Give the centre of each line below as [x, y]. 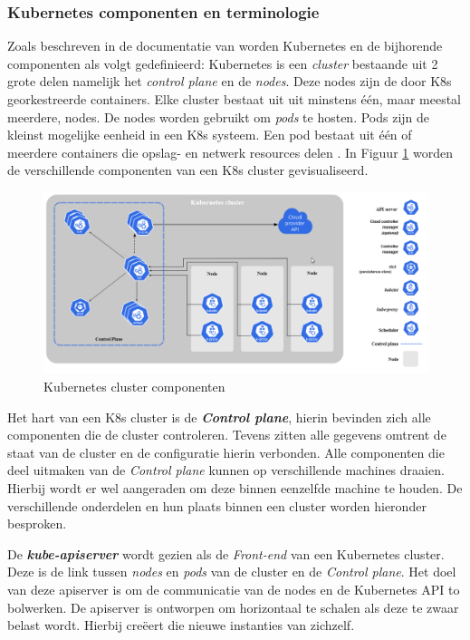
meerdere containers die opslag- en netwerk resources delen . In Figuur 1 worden [230, 152]
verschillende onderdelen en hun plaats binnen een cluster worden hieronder [217, 505]
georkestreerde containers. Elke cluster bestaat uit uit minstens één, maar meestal [235, 99]
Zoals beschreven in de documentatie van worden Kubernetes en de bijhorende [225, 46]
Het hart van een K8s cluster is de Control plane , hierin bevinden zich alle [219, 417]
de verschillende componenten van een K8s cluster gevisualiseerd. [188, 170]
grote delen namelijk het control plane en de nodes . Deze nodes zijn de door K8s [230, 81]
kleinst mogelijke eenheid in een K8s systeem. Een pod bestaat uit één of [210, 135]
